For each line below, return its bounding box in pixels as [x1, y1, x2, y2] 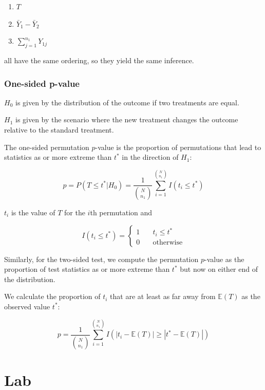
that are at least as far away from [110, 291, 216, 302]
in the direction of [122, 152, 179, 162]
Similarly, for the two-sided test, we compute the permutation [4, 253, 199, 264]
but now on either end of [180, 264, 258, 274]
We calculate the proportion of [4, 291, 101, 302]
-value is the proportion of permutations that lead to [95, 141, 261, 152]
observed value [4, 301, 50, 311]
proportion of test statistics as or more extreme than [4, 264, 170, 274]
